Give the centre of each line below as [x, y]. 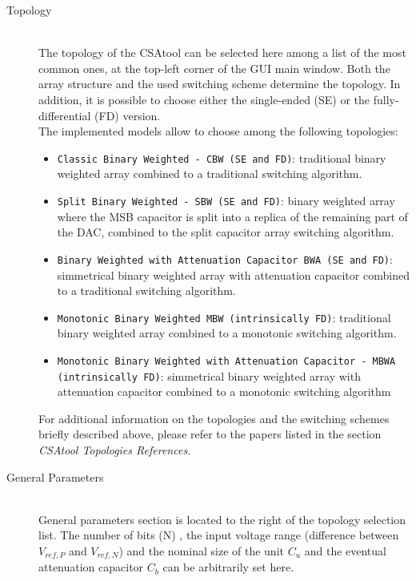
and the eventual [345, 551]
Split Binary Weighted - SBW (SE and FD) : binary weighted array [226, 200]
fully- [386, 99]
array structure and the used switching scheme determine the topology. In [220, 84]
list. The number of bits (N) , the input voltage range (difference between [219, 535]
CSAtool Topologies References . [115, 450]
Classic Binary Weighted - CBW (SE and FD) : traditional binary [222, 157]
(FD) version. [128, 115]
